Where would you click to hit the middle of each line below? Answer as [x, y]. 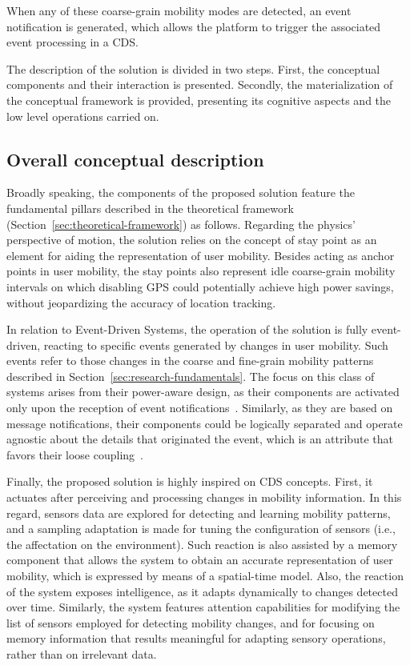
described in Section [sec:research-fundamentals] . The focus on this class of [191, 376]
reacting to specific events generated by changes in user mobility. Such [216, 345]
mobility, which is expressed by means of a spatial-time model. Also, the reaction [205, 576]
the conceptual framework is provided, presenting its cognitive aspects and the [199, 100]
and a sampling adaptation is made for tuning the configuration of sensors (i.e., [201, 529]
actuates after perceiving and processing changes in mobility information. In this [204, 497]
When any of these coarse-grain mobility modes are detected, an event [179, 10]
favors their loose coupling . [75, 454]
